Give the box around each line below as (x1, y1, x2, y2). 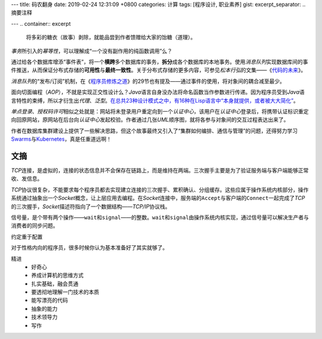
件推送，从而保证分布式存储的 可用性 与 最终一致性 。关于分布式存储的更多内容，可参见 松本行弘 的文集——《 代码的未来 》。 (11, 66, 306, 74)
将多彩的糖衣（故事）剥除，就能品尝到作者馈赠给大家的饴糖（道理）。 (26, 33, 196, 41)
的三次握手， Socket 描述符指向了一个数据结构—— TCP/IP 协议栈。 (11, 203, 171, 210)
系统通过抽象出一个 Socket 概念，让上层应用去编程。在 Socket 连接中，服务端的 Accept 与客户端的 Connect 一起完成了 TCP (11, 195, 305, 202)
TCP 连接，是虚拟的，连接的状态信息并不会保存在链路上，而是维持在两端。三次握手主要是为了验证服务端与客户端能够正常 (11, 167, 309, 174)
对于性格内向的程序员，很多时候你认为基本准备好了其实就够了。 (11, 244, 168, 251)
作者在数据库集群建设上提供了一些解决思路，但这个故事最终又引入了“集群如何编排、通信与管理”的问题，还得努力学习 (11, 127, 298, 134)
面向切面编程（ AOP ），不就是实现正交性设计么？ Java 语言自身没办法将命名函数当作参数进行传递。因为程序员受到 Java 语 (11, 88, 305, 95)
